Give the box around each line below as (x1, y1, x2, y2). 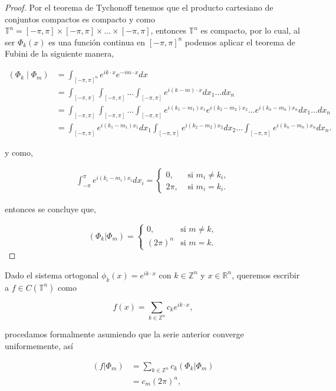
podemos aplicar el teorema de (185, 35, 295, 48)
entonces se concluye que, (5, 203, 96, 215)
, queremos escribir (232, 268, 300, 281)
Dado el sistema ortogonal (5, 268, 99, 281)
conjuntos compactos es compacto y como (5, 12, 155, 25)
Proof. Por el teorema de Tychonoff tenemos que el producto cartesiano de (5, 1, 274, 13)
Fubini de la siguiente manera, (5, 47, 114, 60)
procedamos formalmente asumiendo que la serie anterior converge (5, 328, 244, 340)
